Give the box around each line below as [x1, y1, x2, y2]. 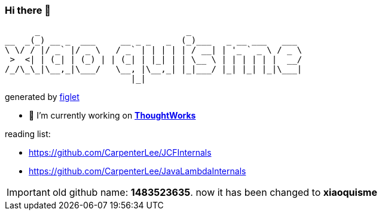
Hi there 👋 [5, 4, 51, 16]
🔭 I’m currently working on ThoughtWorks [29, 110, 196, 121]
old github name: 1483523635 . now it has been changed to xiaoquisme [52, 186, 377, 199]
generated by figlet [5, 92, 80, 102]
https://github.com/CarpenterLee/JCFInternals [29, 147, 212, 158]
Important [7, 186, 50, 199]
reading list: [5, 129, 51, 140]
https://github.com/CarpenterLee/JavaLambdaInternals [29, 166, 246, 177]
